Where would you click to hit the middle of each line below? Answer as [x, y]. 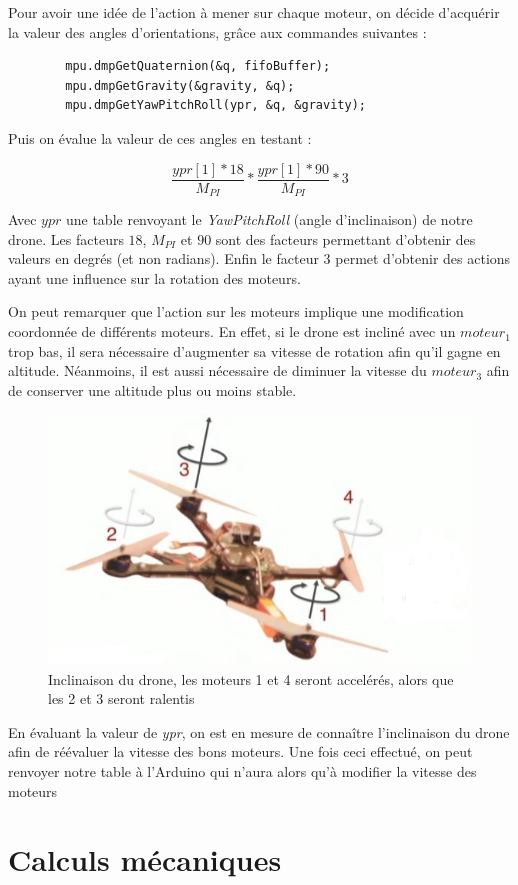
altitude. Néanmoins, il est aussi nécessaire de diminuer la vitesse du [217, 370]
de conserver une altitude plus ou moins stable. [152, 389]
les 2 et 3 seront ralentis [121, 698]
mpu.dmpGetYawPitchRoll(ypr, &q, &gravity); [215, 105]
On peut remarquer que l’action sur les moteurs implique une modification [236, 311]
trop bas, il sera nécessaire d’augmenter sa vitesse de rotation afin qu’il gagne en [254, 350]
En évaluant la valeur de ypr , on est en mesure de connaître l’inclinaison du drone [259, 731]
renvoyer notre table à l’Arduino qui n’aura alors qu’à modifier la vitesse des [242, 770]
